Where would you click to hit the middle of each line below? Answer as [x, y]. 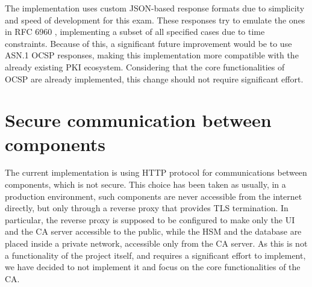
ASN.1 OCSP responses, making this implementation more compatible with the [152, 55]
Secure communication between [138, 120]
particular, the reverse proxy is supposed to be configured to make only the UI [150, 219]
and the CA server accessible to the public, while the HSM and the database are [153, 231]
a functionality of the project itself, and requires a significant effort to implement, [155, 255]
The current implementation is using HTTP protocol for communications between [156, 172]
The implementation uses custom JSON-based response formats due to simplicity [155, 8]
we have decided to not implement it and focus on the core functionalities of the [153, 267]
